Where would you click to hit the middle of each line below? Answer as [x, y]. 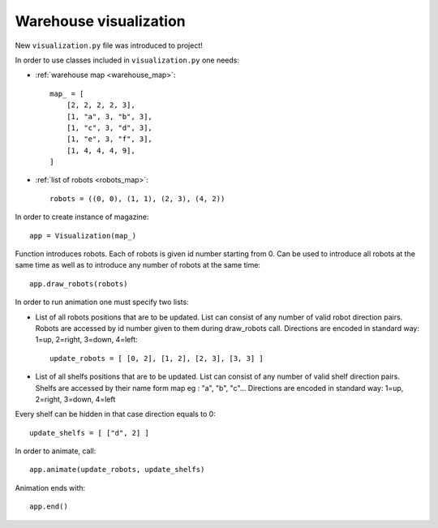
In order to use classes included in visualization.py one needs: [127, 60]
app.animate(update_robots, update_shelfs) [117, 470]
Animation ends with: [50, 487]
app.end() [49, 507]
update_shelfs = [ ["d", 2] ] [90, 433]
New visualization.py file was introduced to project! [109, 45]
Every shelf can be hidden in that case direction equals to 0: [116, 414]
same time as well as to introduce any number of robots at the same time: [138, 265]
